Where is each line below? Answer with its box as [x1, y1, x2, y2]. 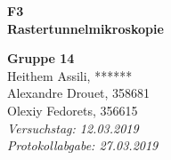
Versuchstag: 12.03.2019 [7, 118, 139, 137]
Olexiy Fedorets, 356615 [7, 100, 138, 119]
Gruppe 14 [7, 49, 75, 68]
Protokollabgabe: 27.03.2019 [7, 136, 159, 155]
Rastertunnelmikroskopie [7, 19, 164, 37]
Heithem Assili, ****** [7, 66, 133, 84]
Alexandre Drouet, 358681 [7, 84, 151, 102]
